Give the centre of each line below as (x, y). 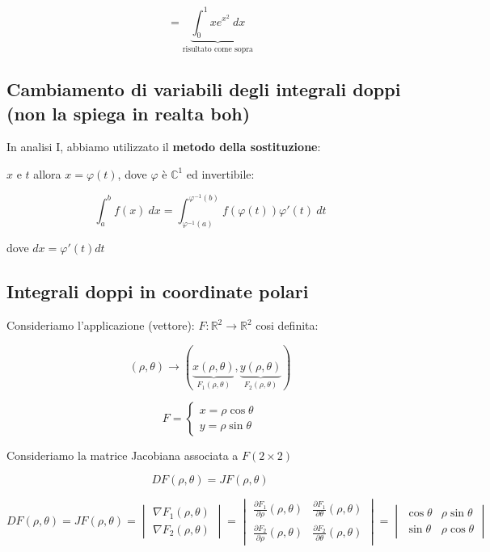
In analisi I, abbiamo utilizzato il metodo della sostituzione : (164, 147)
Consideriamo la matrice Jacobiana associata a (122, 455)
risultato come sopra (218, 50)
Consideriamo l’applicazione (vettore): (101, 325)
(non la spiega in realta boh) (129, 113)
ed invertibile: (220, 173)
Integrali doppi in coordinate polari (158, 291)
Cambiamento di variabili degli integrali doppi (204, 89)
